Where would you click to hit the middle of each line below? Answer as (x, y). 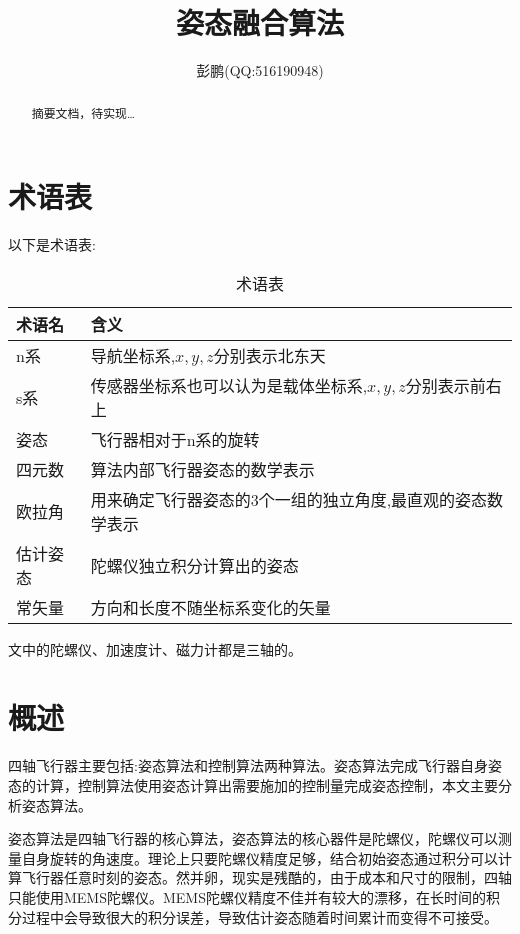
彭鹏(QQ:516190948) (260, 70)
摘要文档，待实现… (83, 112)
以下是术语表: (52, 244)
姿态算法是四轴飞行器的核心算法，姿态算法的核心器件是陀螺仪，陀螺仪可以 (253, 838)
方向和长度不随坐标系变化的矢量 (210, 607)
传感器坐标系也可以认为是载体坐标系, (229, 385)
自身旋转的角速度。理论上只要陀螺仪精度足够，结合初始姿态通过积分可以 (259, 857)
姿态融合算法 (259, 22)
